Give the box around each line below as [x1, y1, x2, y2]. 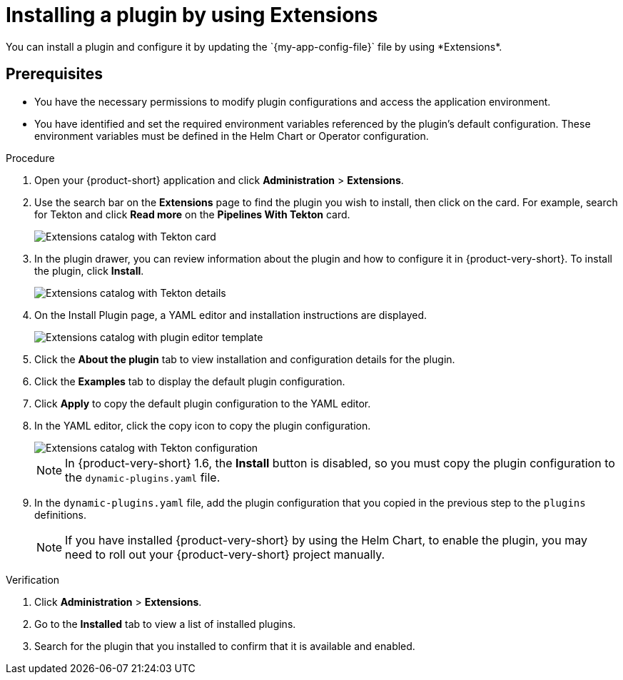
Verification [6, 573, 60, 586]
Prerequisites [6, 65, 103, 83]
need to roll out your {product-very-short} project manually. [65, 547, 385, 562]
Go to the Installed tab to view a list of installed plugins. [34, 617, 296, 630]
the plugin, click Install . [34, 264, 144, 277]
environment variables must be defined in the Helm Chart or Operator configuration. [34, 129, 429, 142]
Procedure [6, 151, 55, 164]
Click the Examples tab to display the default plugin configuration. [34, 375, 345, 387]
